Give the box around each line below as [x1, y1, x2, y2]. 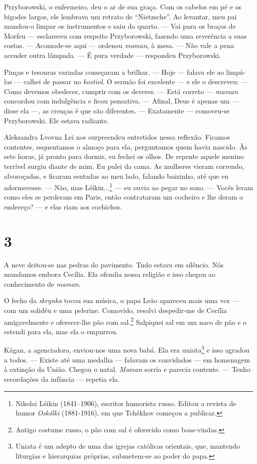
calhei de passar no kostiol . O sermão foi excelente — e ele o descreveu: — [23, 76, 249, 87]
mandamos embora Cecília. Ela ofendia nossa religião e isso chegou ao [4, 269, 215, 279]
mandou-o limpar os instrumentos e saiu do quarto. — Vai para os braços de [4, 21, 236, 31]
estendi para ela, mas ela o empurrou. [4, 326, 118, 336]
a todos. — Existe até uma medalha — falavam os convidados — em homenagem [4, 354, 250, 364]
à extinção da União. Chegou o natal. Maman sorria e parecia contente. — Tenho [4, 364, 251, 374]
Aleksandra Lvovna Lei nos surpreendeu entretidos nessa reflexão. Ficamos [4, 132, 230, 142]
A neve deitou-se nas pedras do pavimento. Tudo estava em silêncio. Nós [4, 259, 224, 269]
